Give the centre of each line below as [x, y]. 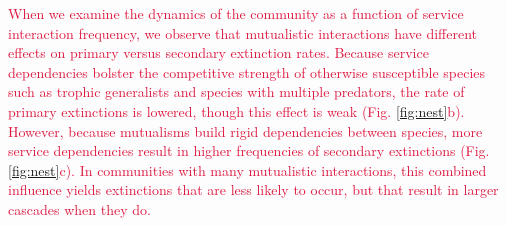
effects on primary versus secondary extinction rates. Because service [218, 52]
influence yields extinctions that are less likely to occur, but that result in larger [253, 189]
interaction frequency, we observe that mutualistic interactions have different [243, 32]
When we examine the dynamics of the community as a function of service [236, 13]
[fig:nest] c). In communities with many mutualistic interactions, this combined [247, 169]
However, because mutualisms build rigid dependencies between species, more [245, 130]
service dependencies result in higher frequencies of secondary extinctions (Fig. [249, 150]
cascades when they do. [79, 208]
